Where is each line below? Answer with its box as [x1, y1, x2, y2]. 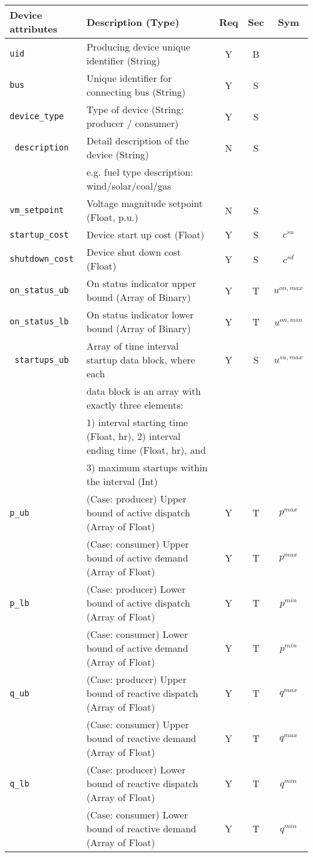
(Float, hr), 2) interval [86, 429, 181, 443]
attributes [10, 22, 58, 36]
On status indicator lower [86, 308, 194, 321]
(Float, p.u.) [86, 210, 138, 224]
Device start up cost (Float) [86, 227, 205, 241]
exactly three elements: [86, 398, 184, 412]
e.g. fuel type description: [86, 165, 193, 179]
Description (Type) [86, 14, 179, 29]
